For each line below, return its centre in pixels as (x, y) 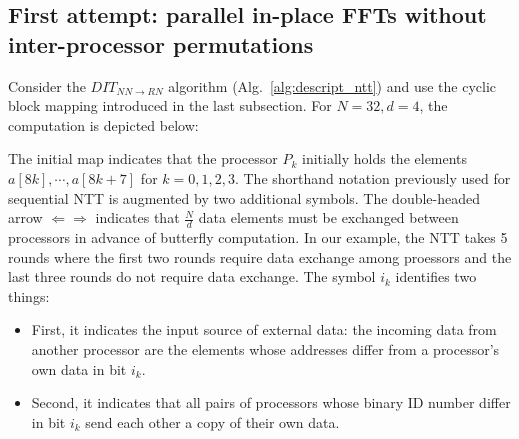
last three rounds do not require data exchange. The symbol (192, 276)
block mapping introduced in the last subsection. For (170, 105)
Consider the (47, 85)
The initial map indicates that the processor (143, 158)
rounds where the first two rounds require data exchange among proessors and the (260, 256)
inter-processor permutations (161, 43)
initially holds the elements (385, 158)
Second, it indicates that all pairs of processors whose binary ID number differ (271, 402)
